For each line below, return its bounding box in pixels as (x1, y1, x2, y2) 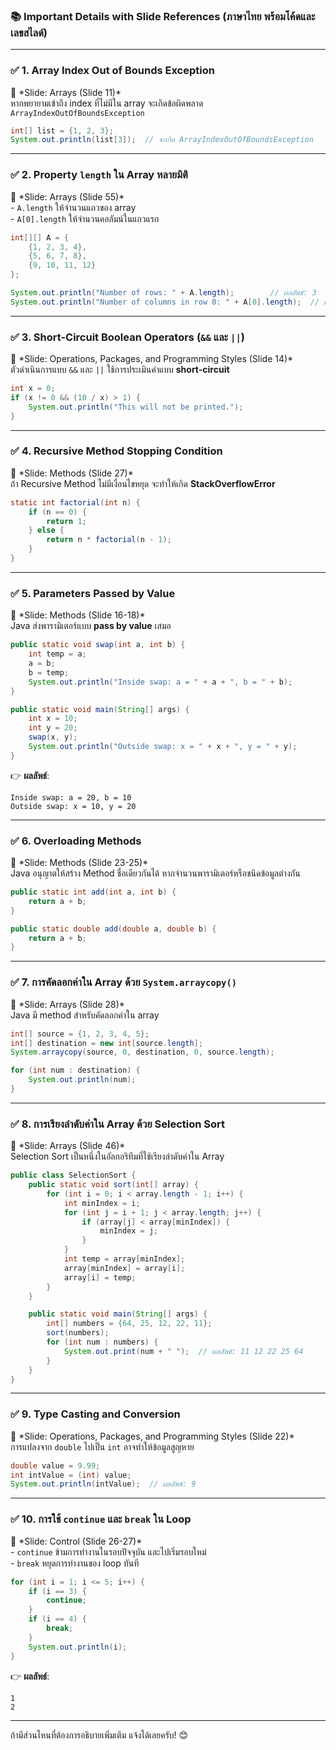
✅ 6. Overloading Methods (10, 834, 142, 848)
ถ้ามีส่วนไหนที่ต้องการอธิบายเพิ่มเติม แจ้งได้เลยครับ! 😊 (10, 1729, 189, 1741)
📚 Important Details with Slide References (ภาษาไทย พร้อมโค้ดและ (10, 9, 316, 23)
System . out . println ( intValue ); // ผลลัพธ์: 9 (10, 1479, 197, 1489)
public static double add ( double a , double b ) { (10, 924, 217, 934)
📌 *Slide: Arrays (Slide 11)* (10, 86, 122, 98)
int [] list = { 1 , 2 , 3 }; (10, 125, 114, 136)
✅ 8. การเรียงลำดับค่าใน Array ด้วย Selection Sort (10, 1117, 226, 1131)
